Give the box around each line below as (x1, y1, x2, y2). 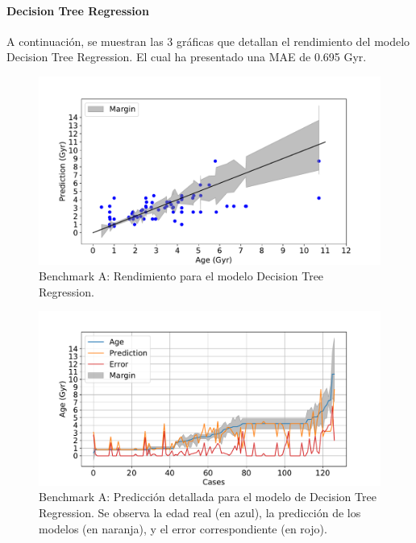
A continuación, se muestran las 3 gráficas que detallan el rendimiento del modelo (6, 32, 410, 49)
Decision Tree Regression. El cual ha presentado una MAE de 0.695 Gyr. (6, 48, 367, 65)
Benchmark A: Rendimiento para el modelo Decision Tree (39, 267, 324, 284)
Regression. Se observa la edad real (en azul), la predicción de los (39, 504, 361, 521)
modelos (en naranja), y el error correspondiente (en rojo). (39, 520, 327, 537)
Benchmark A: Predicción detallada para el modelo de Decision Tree (39, 488, 376, 505)
